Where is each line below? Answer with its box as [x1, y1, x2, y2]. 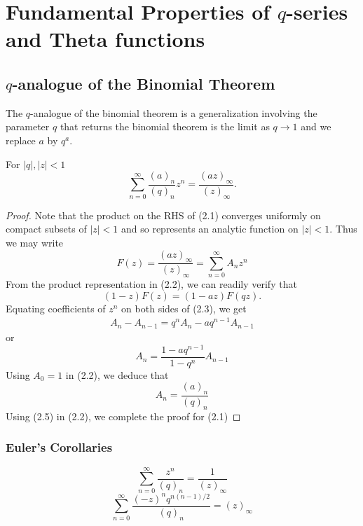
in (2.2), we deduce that [65, 367, 169, 382]
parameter [6, 119, 50, 134]
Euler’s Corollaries [6, 438, 113, 456]
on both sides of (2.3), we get [121, 300, 247, 315]
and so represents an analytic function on [121, 221, 299, 236]
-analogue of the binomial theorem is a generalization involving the [30, 105, 317, 120]
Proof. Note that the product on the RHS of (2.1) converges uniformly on [6, 207, 321, 222]
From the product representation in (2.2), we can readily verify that [6, 277, 297, 291]
